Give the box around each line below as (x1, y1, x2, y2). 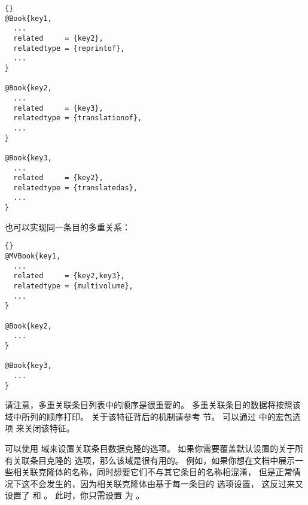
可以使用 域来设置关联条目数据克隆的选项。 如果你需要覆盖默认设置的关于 (5, 442, 295, 454)
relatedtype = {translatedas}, (13, 183, 138, 192)
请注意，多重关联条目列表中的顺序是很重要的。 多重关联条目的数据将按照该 (5, 398, 301, 411)
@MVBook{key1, (5, 252, 61, 261)
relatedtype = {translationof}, (13, 114, 142, 123)
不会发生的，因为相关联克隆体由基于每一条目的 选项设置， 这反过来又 (29, 477, 304, 489)
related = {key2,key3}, (13, 272, 125, 281)
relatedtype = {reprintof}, (13, 44, 125, 53)
